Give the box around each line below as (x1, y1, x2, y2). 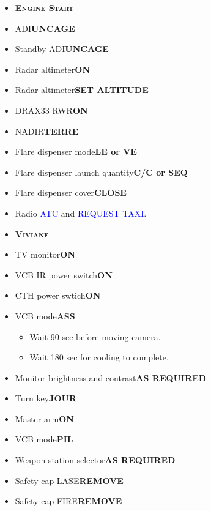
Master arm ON (15, 412, 74, 425)
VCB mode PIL (15, 433, 73, 446)
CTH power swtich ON (15, 289, 101, 302)
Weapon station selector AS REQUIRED (15, 453, 176, 466)
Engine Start (15, 1, 74, 13)
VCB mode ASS (15, 309, 75, 322)
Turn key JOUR (15, 392, 76, 405)
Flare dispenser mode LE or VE (15, 145, 137, 158)
